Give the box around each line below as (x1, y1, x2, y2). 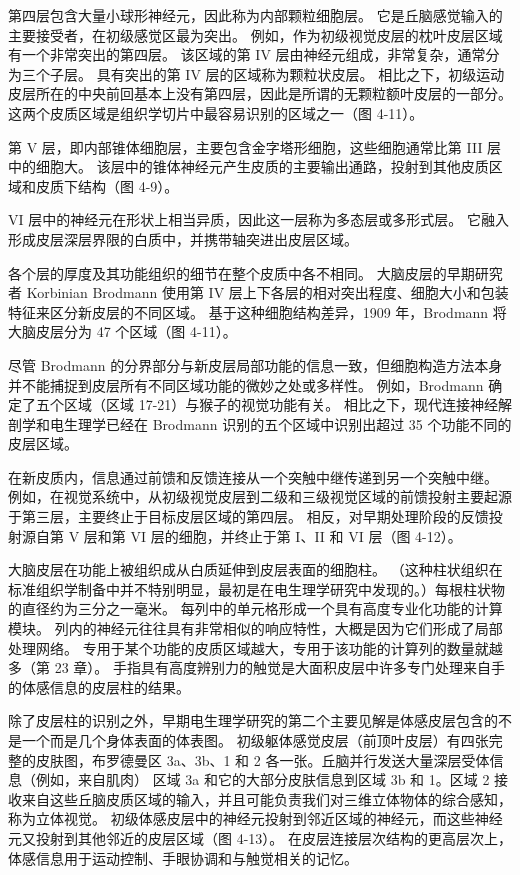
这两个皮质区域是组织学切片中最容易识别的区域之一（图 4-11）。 (8, 102, 424, 123)
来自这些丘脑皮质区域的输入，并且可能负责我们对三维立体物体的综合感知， (21, 788, 512, 809)
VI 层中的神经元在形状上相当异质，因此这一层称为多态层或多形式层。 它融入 (8, 209, 509, 230)
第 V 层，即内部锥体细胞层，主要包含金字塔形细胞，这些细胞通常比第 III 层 (8, 136, 502, 157)
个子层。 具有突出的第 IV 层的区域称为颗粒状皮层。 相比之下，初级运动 (35, 63, 505, 84)
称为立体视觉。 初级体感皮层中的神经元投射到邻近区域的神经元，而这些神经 (8, 808, 503, 829)
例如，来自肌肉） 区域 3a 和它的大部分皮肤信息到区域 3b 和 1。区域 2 (35, 769, 490, 790)
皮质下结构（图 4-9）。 (35, 175, 179, 196)
